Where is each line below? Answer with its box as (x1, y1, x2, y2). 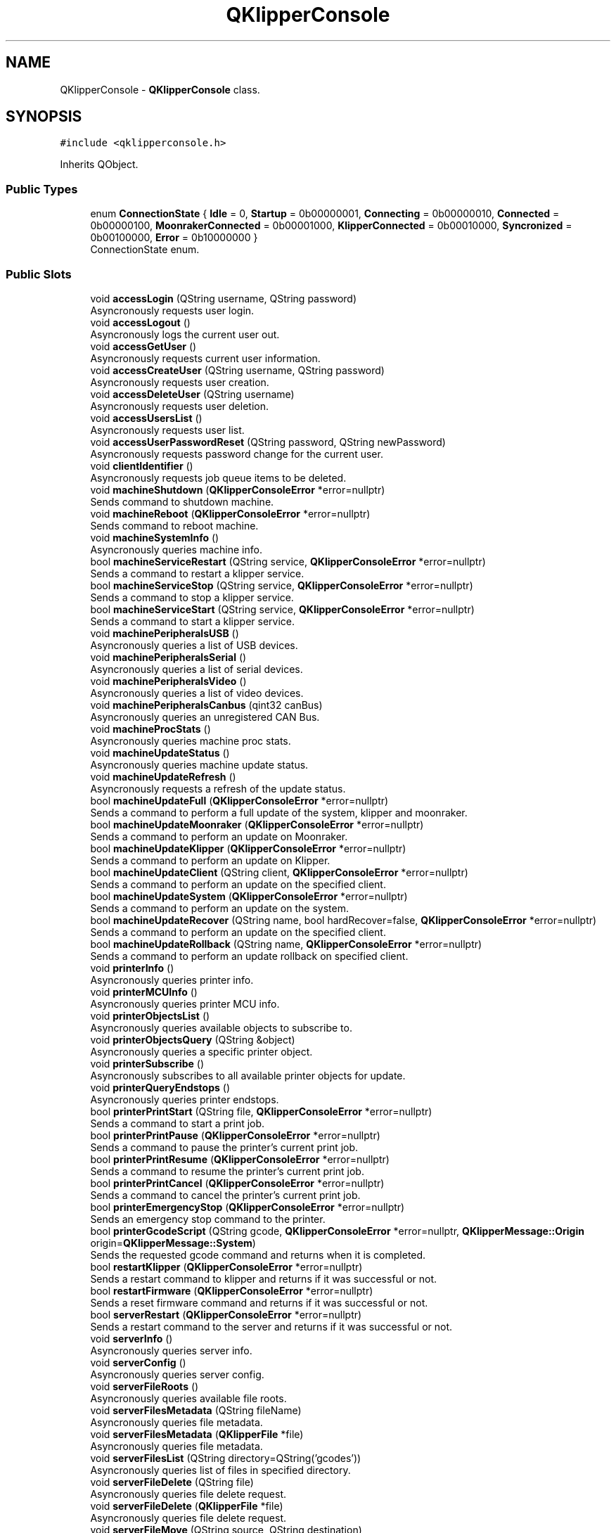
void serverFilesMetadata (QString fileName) (90, 1404, 302, 1416)
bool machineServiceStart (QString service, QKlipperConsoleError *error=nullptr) (90, 603, 475, 615)
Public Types (6, 181, 78, 196)
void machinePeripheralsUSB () (90, 627, 239, 639)
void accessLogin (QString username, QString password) (90, 292, 357, 304)
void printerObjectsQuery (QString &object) (90, 1033, 295, 1046)
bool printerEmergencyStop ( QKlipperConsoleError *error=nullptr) (90, 1200, 405, 1213)
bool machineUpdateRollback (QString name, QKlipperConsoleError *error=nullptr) (90, 937, 482, 950)
